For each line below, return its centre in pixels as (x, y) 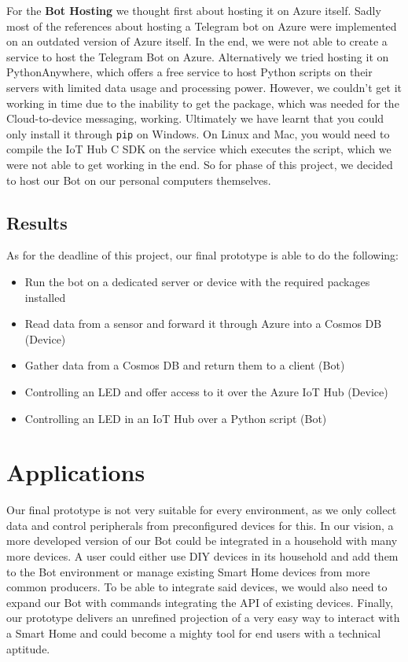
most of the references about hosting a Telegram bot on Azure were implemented (202, 26)
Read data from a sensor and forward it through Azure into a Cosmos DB (203, 324)
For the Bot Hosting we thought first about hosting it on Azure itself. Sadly (194, 10)
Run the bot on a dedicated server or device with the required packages (197, 281)
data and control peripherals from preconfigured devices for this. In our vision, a (200, 525)
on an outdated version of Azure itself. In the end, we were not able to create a (197, 41)
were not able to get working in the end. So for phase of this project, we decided (200, 164)
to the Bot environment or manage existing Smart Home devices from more (188, 571)
